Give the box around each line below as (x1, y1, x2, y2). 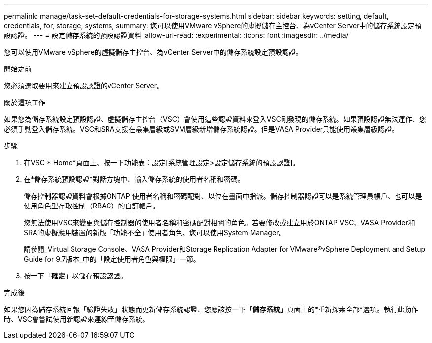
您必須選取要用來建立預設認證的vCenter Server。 (4, 81, 164, 90)
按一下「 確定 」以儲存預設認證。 (24, 272, 127, 280)
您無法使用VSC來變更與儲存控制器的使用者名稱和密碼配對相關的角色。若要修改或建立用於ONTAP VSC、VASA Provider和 (24, 218, 415, 227)
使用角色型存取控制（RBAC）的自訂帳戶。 (24, 202, 160, 210)
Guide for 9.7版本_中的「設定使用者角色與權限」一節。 (24, 255, 200, 263)
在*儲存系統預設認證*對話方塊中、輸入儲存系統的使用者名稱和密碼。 (24, 175, 245, 183)
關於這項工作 (4, 98, 45, 106)
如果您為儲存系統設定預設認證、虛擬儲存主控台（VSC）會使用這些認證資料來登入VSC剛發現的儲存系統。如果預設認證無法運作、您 (4, 115, 426, 123)
